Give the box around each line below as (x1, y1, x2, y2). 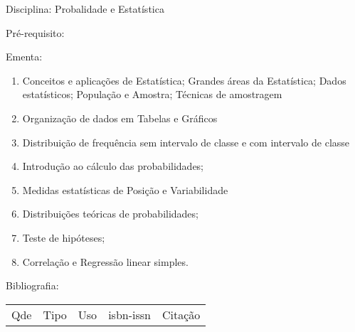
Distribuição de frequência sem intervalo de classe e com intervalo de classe (22, 134, 350, 149)
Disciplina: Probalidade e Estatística (6, 1, 164, 16)
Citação (161, 306, 201, 323)
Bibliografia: (6, 278, 59, 293)
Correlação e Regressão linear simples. (22, 254, 189, 269)
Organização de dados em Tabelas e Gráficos (22, 110, 218, 125)
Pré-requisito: (6, 25, 65, 40)
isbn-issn (108, 306, 151, 323)
